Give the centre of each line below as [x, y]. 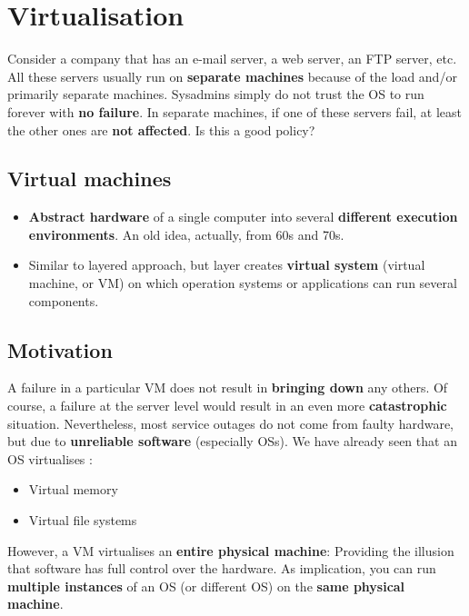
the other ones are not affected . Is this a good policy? [161, 129]
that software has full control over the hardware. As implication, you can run [222, 568]
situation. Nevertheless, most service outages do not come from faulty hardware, [231, 423]
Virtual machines [90, 179]
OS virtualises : [50, 458]
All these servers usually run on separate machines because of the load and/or [232, 76]
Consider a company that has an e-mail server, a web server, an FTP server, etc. [232, 59]
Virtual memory [73, 489]
